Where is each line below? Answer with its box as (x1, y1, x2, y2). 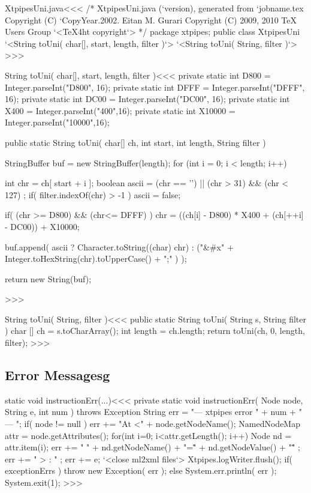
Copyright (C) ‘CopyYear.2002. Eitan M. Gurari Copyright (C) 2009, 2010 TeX (5, 13, 297, 26)
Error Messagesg (5, 366, 110, 384)
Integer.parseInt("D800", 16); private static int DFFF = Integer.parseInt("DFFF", (5, 80, 305, 93)
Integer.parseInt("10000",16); (5, 116, 110, 129)
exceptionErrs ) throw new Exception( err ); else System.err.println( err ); (5, 464, 277, 477)
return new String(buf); (5, 272, 92, 285)
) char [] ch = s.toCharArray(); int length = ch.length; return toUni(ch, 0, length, (5, 324, 305, 337)
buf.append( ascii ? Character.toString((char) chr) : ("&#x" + (5, 240, 234, 253)
